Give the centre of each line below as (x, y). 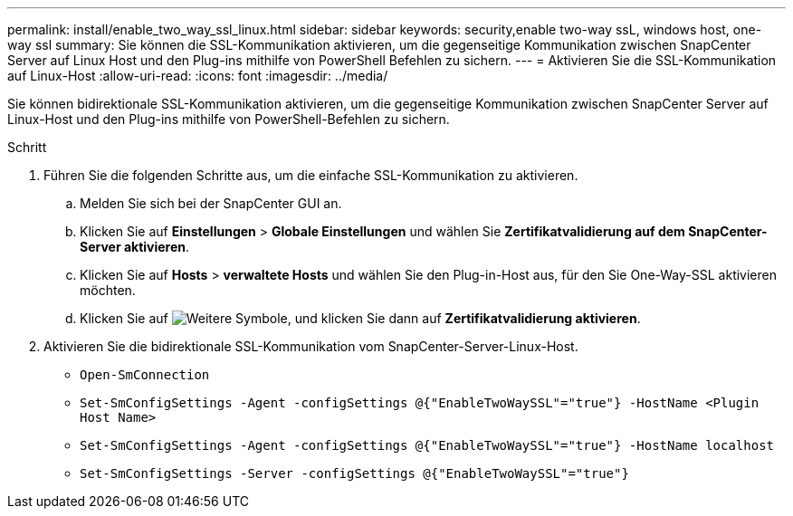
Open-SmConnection (145, 375)
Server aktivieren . (135, 247)
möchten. (108, 290)
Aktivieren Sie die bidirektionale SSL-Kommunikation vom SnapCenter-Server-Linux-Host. (311, 346)
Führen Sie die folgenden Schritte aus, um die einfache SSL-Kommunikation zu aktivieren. (311, 175)
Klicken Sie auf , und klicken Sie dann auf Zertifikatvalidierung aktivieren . (360, 318)
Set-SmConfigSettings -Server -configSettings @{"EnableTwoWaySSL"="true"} (354, 473)
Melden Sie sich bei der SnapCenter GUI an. (211, 203)
